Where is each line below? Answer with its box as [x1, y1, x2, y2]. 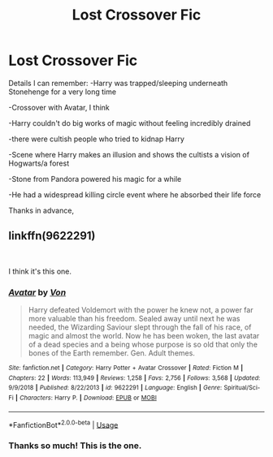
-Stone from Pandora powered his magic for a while [8, 174, 182, 183]
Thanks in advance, [8, 205, 75, 215]
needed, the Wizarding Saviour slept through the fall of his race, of [28, 322, 252, 332]
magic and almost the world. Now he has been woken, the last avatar [28, 331, 260, 341]
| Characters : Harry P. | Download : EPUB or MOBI [15, 394, 157, 403]
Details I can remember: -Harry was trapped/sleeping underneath [8, 78, 228, 88]
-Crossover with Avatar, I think [8, 102, 110, 112]
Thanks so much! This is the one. [8, 440, 142, 451]
